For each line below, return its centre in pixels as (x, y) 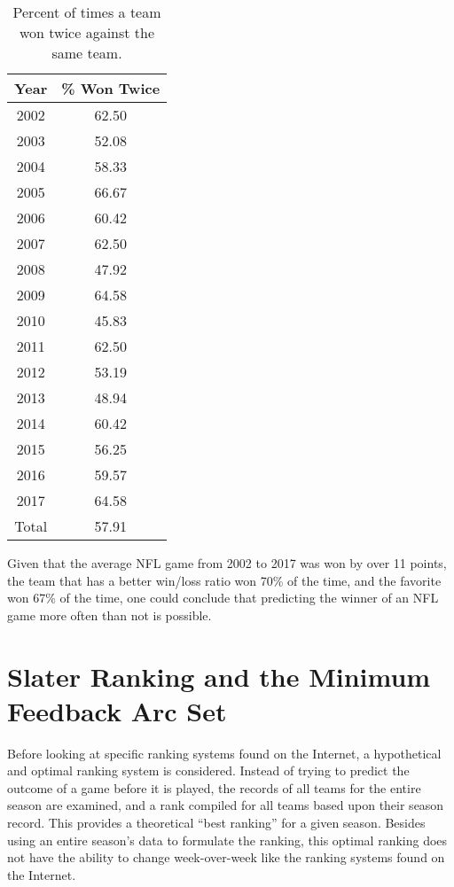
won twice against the (87, 32)
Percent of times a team (87, 12)
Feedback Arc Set (117, 710)
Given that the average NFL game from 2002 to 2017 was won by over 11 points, (227, 563)
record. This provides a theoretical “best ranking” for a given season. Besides (216, 823)
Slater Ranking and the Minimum (219, 676)
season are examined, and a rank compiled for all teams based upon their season (226, 805)
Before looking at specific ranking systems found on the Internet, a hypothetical (224, 753)
